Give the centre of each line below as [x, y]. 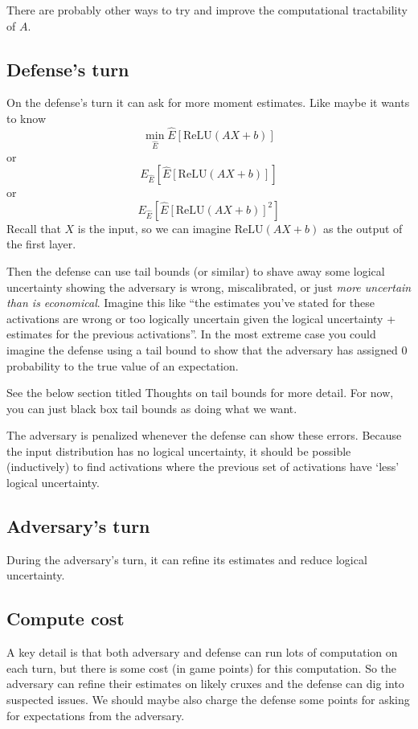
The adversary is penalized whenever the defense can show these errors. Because [204, 435]
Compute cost [66, 618]
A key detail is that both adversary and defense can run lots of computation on [202, 652]
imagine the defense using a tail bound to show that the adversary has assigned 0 [207, 349]
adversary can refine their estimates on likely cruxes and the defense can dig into [205, 684]
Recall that [34, 228]
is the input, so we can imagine [154, 228]
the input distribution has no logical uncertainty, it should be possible [179, 451]
